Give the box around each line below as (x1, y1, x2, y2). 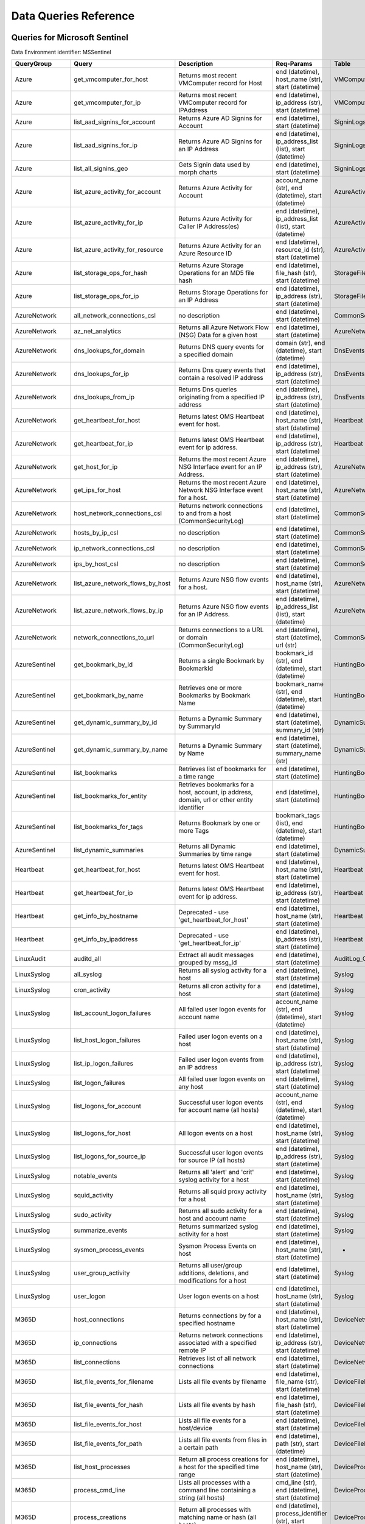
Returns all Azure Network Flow (178, 323, 269, 332)
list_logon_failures (74, 1079, 125, 1088)
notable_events (74, 1172, 117, 1180)
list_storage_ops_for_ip (74, 292, 139, 301)
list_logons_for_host (74, 1129, 131, 1138)
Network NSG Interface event (178, 486, 263, 494)
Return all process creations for (178, 1455, 269, 1464)
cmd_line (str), (276, 1478, 318, 1487)
